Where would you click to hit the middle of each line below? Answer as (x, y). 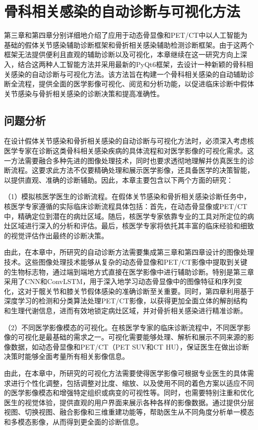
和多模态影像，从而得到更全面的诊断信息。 (73, 421)
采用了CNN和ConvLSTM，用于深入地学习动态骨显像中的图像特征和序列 (120, 281)
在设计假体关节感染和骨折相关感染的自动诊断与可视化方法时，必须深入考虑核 (129, 141)
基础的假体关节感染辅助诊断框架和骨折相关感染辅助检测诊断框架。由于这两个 (129, 44)
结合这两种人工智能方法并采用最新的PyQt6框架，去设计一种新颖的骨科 (132, 64)
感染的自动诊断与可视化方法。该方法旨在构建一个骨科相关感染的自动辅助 (129, 74)
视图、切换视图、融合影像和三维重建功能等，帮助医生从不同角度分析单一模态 (129, 412)
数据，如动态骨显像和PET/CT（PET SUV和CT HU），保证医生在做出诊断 (130, 346)
